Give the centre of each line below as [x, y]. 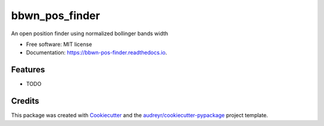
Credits [25, 101]
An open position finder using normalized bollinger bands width [90, 33]
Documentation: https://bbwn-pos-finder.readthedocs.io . [97, 53]
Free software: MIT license [59, 44]
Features [28, 70]
